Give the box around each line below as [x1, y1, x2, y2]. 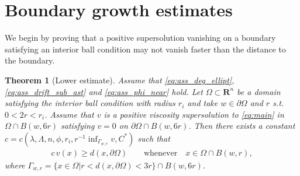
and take [187, 97, 218, 109]
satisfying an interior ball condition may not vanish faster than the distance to [5, 43, 286, 55]
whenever [143, 149, 178, 157]
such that [137, 132, 170, 144]
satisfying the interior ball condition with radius [5, 97, 175, 109]
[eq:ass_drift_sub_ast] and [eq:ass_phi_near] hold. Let [5, 85, 203, 97]
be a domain [237, 85, 281, 97]
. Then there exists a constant [188, 119, 295, 132]
